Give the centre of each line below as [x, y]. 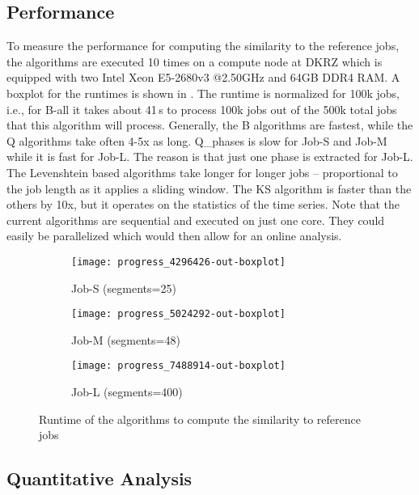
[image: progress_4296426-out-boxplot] [178, 262]
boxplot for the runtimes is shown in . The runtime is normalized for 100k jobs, [203, 93]
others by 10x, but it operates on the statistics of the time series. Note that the [203, 204]
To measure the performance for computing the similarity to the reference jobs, [203, 46]
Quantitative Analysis [99, 478]
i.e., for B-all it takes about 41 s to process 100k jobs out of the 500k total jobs [202, 109]
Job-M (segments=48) [126, 339]
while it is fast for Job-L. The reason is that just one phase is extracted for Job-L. [210, 157]
